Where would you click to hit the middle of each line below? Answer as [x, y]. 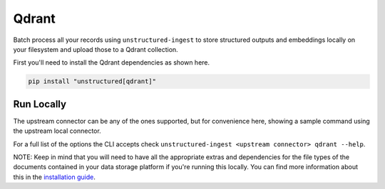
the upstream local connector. [57, 131]
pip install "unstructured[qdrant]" [92, 81]
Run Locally [40, 104]
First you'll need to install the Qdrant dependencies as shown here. [112, 63]
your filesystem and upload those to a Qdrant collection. [96, 49]
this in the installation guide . [54, 177]
